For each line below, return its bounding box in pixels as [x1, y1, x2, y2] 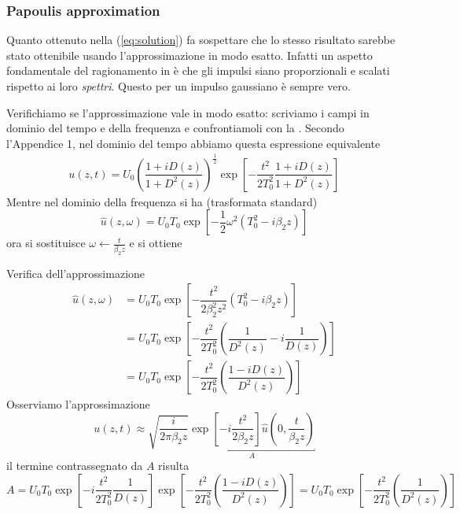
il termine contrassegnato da [6, 457, 143, 474]
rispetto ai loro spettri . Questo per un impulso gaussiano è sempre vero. [6, 78, 351, 94]
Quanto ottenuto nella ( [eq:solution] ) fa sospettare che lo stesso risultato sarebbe [6, 31, 396, 48]
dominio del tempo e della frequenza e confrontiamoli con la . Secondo [6, 120, 344, 136]
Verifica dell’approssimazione [6, 264, 145, 281]
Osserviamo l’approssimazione [6, 396, 150, 412]
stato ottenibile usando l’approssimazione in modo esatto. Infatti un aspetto [6, 46, 373, 63]
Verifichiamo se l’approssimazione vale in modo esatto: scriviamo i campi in [6, 104, 370, 120]
